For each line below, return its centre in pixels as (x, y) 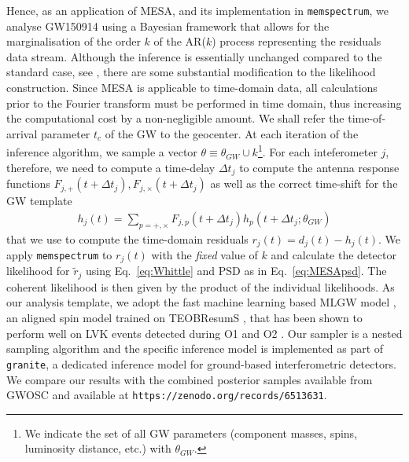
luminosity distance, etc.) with (98, 448)
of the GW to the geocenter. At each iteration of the (232, 133)
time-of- (367, 118)
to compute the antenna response (319, 167)
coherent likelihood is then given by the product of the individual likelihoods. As (201, 286)
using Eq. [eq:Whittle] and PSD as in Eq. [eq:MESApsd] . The (236, 271)
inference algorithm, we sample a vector (102, 152)
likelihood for (38, 271)
